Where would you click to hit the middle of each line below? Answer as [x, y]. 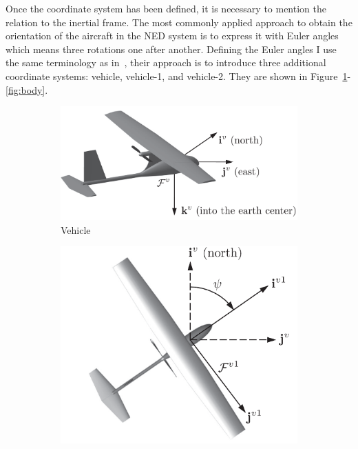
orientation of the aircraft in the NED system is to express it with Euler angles [172, 36]
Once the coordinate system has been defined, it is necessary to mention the [166, 8]
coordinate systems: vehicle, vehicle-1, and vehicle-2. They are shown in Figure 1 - [178, 76]
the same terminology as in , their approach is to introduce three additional [166, 62]
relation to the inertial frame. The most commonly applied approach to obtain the [179, 22]
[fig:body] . [27, 89]
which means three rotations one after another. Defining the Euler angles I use [171, 49]
